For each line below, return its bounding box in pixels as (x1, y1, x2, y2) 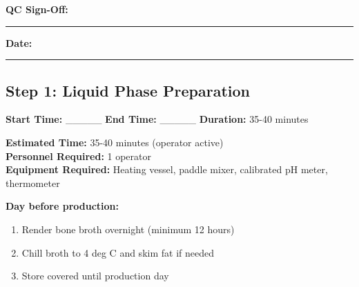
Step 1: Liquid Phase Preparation (6, 79, 250, 101)
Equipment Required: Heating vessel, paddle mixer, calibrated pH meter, (6, 162, 328, 177)
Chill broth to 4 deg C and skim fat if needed (21, 245, 214, 259)
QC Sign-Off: (6, 2, 68, 16)
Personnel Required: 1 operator (6, 148, 152, 163)
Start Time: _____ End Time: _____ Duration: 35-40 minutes (6, 112, 309, 126)
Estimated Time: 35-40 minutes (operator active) (6, 135, 224, 149)
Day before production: (6, 199, 119, 213)
